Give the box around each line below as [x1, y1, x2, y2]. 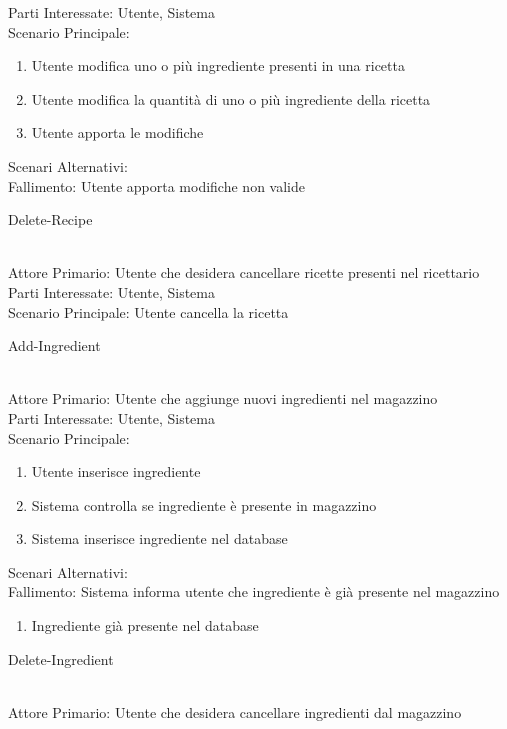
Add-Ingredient [8, 335, 101, 356]
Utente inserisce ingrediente [31, 461, 201, 482]
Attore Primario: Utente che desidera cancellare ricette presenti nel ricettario [8, 262, 480, 283]
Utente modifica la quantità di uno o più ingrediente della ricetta [31, 88, 431, 109]
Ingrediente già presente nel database [31, 615, 259, 636]
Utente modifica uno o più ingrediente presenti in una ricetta [31, 55, 405, 76]
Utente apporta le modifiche [31, 122, 204, 143]
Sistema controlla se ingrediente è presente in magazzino [31, 494, 377, 515]
